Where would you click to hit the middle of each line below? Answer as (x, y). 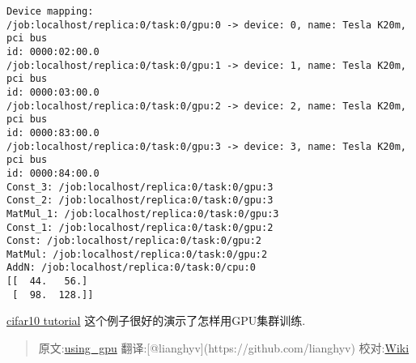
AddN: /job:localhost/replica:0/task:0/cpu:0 (131, 268)
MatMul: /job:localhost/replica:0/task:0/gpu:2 (137, 254)
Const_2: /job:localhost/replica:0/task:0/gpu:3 (140, 201)
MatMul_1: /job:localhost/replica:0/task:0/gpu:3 (143, 214)
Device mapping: (50, 11)
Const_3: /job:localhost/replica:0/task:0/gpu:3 (140, 187)
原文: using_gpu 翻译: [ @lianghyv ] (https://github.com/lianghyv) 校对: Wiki (224, 348)
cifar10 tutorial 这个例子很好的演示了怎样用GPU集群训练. (156, 320)
